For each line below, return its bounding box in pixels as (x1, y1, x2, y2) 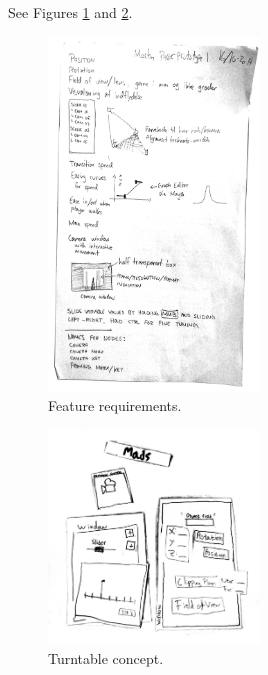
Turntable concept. (48, 648, 164, 669)
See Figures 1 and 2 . (8, 2, 133, 22)
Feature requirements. (48, 395, 182, 416)
